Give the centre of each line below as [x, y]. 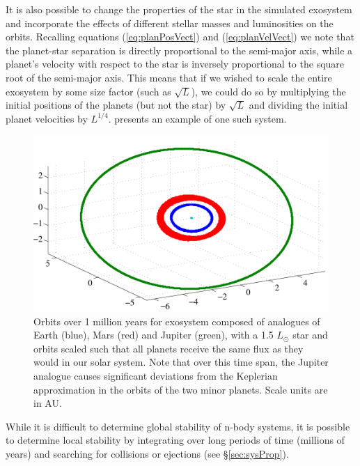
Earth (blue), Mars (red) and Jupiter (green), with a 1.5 [154, 335]
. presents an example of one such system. [197, 118]
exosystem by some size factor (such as [88, 91]
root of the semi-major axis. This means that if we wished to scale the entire [169, 77]
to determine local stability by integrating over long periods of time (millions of [175, 440]
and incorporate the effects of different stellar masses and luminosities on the [170, 23]
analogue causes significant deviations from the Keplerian [156, 375]
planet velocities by [47, 118]
